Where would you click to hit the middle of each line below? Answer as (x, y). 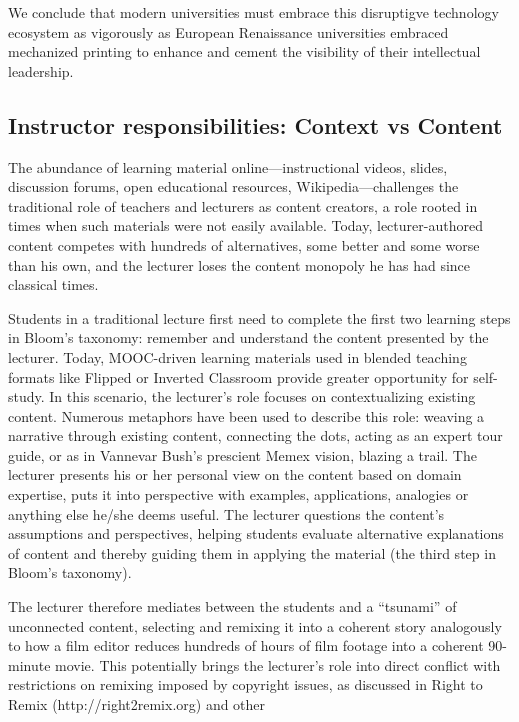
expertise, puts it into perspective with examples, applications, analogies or (238, 494)
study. (26, 396)
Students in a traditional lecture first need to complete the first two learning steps (259, 317)
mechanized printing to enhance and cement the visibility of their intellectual (244, 51)
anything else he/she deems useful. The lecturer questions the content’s (226, 513)
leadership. (41, 70)
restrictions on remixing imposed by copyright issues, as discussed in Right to (245, 684)
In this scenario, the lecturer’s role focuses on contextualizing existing (262, 396)
